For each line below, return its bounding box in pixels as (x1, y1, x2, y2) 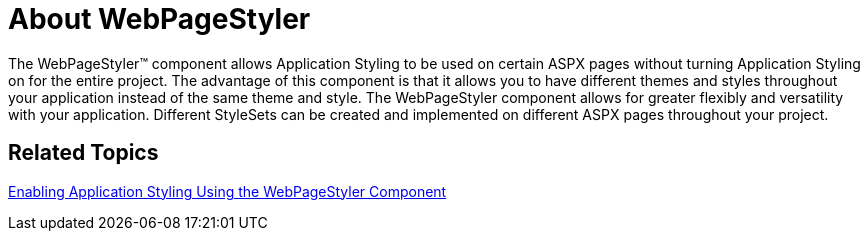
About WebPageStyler (8, 2, 311, 36)
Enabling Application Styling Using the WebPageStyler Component (8, 182, 447, 200)
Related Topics (8, 140, 159, 166)
